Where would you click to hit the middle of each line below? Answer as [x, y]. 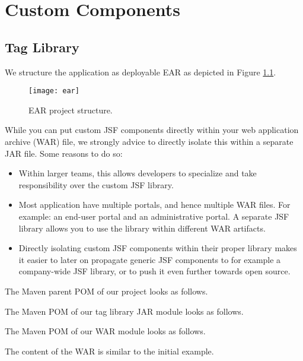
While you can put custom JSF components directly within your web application [152, 130]
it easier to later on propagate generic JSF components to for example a [150, 259]
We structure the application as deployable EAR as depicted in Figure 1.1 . [141, 72]
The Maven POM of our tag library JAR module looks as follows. [124, 311]
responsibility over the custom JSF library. [96, 184]
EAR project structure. [71, 110]
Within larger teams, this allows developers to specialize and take [138, 173]
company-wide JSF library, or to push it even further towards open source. [154, 271]
